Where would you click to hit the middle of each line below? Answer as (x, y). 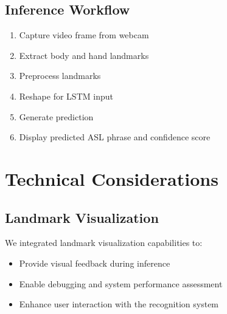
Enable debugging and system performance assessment (121, 283)
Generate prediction (56, 116)
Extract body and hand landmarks (84, 55)
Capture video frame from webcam (84, 35)
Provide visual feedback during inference (95, 263)
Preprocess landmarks (60, 76)
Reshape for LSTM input (66, 96)
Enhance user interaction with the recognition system (119, 304)
